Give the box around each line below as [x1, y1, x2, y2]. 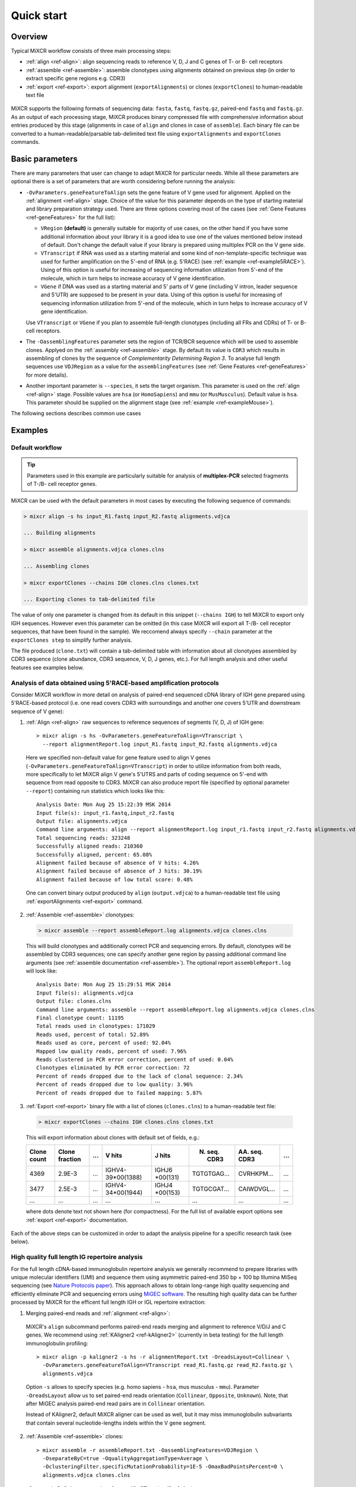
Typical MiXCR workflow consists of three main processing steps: [11, 48, 171, 55]
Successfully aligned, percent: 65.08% [36, 851, 152, 858]
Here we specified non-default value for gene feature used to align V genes [26, 754, 211, 761]
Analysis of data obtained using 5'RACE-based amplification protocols [11, 679, 220, 687]
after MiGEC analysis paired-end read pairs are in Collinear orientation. [26, 1400, 206, 1407]
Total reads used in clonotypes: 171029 [36, 1023, 155, 1030]
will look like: [26, 967, 58, 975]
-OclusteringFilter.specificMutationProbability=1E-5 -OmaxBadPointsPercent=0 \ [42, 1463, 284, 1470]
